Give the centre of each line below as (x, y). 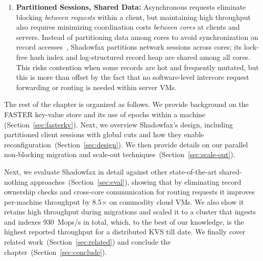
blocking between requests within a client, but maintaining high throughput (134, 17)
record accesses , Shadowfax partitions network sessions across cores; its (129, 47)
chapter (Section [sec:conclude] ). (56, 252)
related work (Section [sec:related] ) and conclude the (88, 242)
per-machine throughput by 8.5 (53, 201)
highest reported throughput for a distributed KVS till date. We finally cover (125, 232)
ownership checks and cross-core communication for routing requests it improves (129, 192)
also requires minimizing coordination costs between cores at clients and (128, 27)
